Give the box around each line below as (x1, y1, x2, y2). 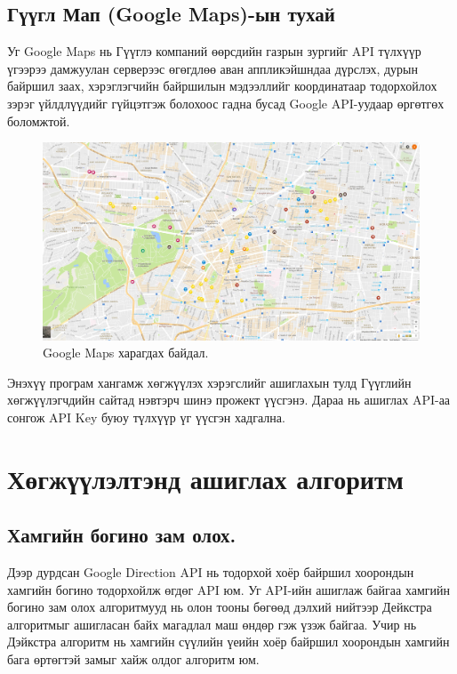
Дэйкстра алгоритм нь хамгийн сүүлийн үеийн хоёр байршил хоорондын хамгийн (7, 632, 450, 651)
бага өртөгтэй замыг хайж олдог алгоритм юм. (7, 650, 260, 669)
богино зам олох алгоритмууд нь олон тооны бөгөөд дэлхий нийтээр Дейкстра (7, 598, 432, 616)
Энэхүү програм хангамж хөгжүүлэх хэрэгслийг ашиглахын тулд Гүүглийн (7, 373, 412, 391)
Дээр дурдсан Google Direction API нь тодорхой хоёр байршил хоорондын (7, 563, 414, 582)
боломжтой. (7, 111, 70, 130)
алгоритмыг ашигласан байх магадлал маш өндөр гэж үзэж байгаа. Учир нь (7, 614, 417, 633)
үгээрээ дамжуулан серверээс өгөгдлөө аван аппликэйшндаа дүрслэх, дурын (7, 59, 419, 77)
